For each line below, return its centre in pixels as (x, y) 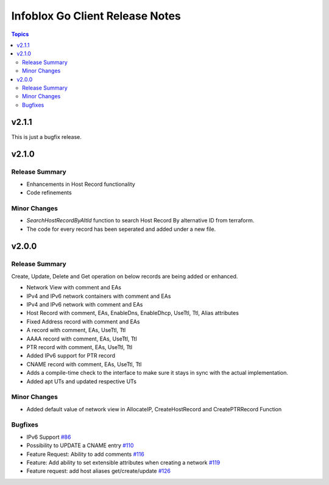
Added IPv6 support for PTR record (71, 356)
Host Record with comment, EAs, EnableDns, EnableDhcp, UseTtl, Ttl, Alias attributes (133, 313)
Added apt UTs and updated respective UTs (82, 381)
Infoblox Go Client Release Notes (96, 16)
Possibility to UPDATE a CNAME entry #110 (80, 445)
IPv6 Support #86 (49, 437)
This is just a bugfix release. (47, 136)
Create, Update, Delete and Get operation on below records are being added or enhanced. (125, 276)
